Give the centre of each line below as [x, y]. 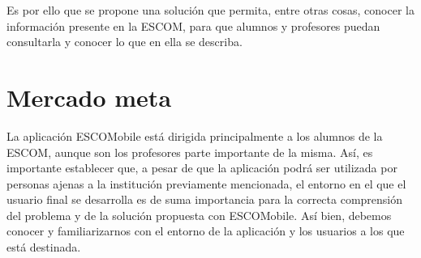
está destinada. [44, 247]
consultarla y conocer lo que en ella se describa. [125, 42]
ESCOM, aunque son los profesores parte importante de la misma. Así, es [190, 152]
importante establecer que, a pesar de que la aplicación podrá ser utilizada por [202, 168]
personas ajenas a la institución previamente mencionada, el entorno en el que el [206, 183]
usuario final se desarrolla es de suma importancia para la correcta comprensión [205, 199]
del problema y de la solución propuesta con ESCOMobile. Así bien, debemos [199, 215]
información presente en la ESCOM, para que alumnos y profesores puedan [193, 25]
